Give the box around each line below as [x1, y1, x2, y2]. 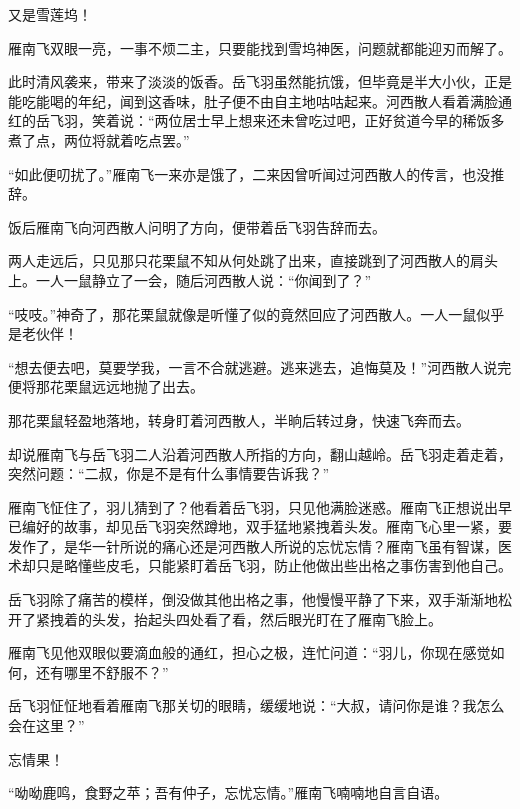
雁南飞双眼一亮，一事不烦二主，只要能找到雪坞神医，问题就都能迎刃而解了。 [8, 37, 512, 58]
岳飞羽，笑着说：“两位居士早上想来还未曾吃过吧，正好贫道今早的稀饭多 [35, 110, 505, 131]
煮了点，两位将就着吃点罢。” [8, 129, 190, 150]
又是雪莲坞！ [8, 4, 92, 24]
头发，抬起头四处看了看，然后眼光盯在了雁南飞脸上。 [91, 608, 442, 629]
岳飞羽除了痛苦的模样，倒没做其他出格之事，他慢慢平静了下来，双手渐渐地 [8, 589, 498, 610]
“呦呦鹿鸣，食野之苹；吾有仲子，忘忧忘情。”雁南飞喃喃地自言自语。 [8, 782, 449, 803]
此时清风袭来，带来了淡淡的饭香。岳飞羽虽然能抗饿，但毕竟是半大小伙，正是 [8, 71, 512, 92]
